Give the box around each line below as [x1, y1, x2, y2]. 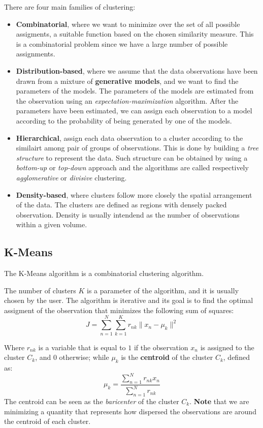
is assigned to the [200, 342, 254, 352]
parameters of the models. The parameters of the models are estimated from [16, 85, 254, 96]
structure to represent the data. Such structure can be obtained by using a [16, 152, 248, 163]
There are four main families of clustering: [4, 2, 136, 12]
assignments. [16, 48, 55, 59]
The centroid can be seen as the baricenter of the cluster [4, 396, 179, 407]
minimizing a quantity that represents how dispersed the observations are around [4, 406, 256, 416]
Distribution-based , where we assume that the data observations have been [16, 65, 258, 76]
